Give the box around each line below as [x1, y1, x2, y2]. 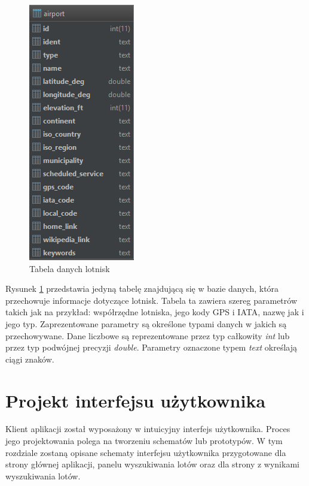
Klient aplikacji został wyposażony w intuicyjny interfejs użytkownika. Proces [5, 422, 290, 435]
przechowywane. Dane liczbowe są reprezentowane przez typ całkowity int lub [5, 329, 290, 342]
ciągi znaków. [5, 352, 54, 365]
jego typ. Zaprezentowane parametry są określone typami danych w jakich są [5, 317, 287, 330]
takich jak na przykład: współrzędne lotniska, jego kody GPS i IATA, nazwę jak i [5, 306, 304, 318]
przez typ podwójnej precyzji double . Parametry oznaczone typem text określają [5, 341, 298, 354]
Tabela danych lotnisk [29, 262, 110, 274]
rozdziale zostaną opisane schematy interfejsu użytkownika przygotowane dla [5, 446, 286, 458]
